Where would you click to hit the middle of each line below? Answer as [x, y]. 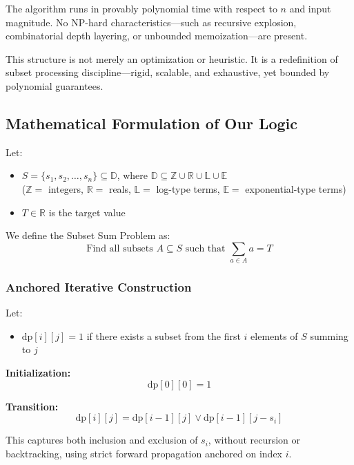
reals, [120, 188]
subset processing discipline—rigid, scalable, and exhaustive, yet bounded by [168, 72]
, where [132, 175]
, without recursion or [254, 440]
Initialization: [38, 373]
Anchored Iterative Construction [99, 286]
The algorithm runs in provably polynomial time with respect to [141, 8]
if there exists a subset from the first [164, 335]
